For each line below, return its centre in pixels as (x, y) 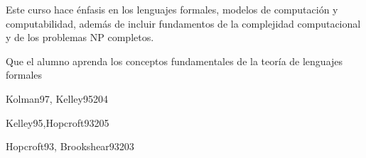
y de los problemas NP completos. (80, 37)
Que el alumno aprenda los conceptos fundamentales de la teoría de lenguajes (174, 61)
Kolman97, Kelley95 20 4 (57, 98)
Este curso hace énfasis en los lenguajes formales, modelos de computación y (172, 9)
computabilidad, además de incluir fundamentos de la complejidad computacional (183, 23)
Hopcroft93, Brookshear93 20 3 (70, 146)
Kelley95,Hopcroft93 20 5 (58, 122)
